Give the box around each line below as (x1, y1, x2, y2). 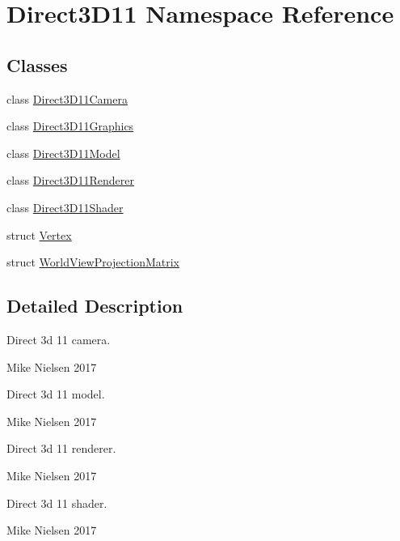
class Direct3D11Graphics (6, 117, 134, 134)
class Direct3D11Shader (6, 198, 124, 215)
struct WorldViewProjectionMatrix (6, 253, 179, 270)
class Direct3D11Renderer (6, 172, 134, 189)
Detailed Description (6, 293, 183, 318)
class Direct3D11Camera (6, 90, 128, 107)
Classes (6, 52, 68, 77)
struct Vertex (6, 226, 72, 243)
